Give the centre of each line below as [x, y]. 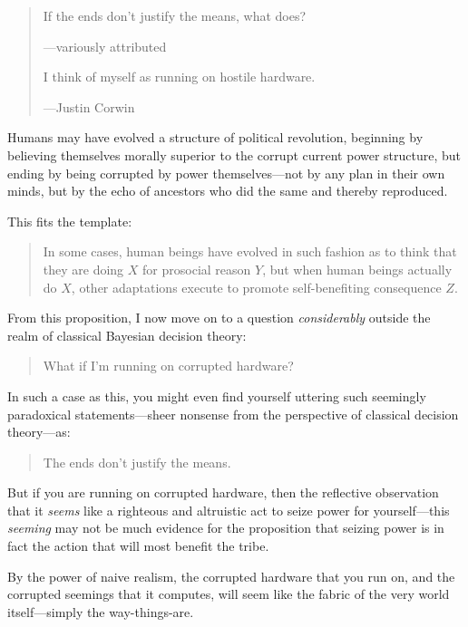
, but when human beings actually [357, 269]
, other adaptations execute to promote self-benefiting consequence [256, 287]
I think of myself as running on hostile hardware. [179, 77]
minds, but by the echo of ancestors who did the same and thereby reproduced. [228, 191]
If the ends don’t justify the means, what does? [175, 15]
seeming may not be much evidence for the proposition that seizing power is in [226, 528]
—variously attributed [105, 46]
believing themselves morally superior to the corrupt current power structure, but [234, 154]
